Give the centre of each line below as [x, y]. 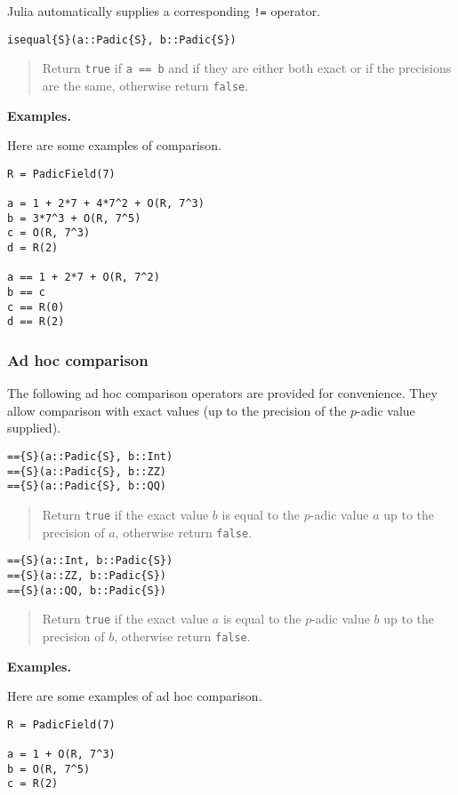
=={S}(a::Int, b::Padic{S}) [90, 561]
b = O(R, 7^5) [49, 769]
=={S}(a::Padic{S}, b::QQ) [87, 486]
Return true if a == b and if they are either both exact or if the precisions [247, 68]
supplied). [34, 428]
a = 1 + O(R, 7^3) [61, 755]
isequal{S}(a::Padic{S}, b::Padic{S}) [122, 40]
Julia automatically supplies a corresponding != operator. [164, 11]
